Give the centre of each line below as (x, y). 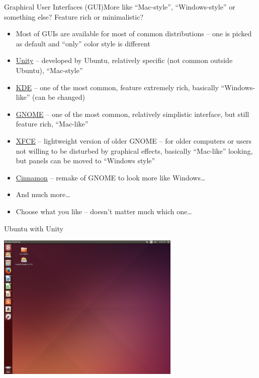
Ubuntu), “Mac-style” (49, 70)
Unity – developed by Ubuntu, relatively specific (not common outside (124, 60)
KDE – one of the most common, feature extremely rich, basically (117, 87)
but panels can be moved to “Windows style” (85, 161)
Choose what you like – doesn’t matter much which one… (104, 211)
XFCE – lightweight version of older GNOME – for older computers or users (134, 140)
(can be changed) (59, 97)
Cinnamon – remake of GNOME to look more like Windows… (111, 177)
